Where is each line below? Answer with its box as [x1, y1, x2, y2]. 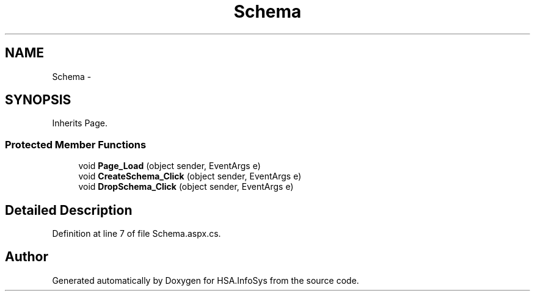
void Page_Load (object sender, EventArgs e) [78, 161, 261, 171]
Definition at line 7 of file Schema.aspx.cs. [52, 228, 221, 239]
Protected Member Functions [5, 138, 147, 151]
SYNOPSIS [5, 92, 71, 108]
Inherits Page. [52, 118, 108, 129]
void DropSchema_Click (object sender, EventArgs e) [78, 181, 294, 192]
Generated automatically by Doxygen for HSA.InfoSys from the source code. [52, 275, 359, 286]
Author [5, 249, 48, 265]
